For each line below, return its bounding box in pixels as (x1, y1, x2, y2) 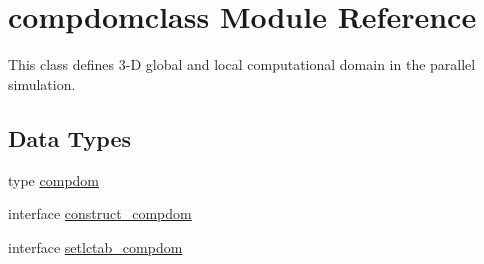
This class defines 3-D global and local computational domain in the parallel (8, 54, 476, 75)
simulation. (8, 73, 76, 94)
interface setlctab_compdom (8, 236, 183, 257)
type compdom (8, 169, 99, 190)
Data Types (8, 122, 131, 153)
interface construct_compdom (8, 203, 192, 224)
